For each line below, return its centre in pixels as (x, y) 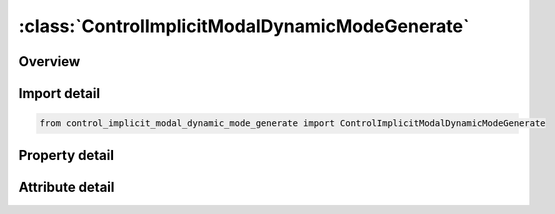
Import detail (59, 93)
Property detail (66, 155)
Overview (49, 61)
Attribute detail (66, 186)
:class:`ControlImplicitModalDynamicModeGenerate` (244, 26)
